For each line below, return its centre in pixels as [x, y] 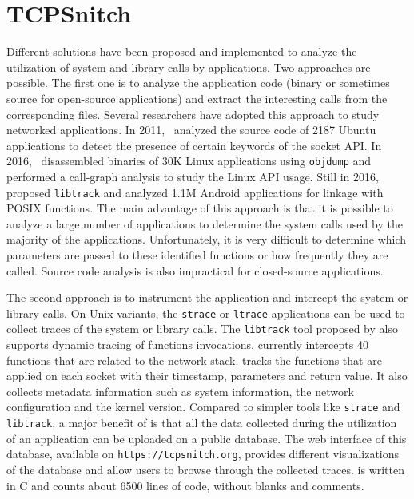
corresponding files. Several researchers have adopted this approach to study [193, 114]
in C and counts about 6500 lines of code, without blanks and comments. [185, 485]
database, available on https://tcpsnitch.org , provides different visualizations [203, 454]
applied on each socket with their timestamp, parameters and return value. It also [207, 376]
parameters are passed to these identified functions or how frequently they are [197, 254]
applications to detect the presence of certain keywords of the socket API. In [194, 145]
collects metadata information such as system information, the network [180, 391]
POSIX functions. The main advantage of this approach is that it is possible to [200, 208]
